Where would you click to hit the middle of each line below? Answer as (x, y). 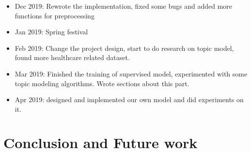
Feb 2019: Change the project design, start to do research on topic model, (124, 48)
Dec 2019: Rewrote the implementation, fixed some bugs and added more (123, 6)
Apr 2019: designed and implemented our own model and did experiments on (129, 99)
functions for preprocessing (55, 15)
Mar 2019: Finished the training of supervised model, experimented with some (131, 73)
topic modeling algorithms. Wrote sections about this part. (102, 83)
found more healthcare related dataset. (72, 57)
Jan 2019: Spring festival (51, 32)
